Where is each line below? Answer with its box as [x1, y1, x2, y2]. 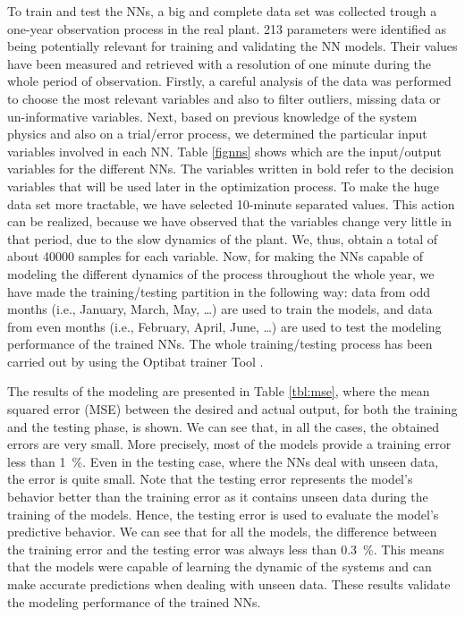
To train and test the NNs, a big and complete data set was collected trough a [7, 2, 437, 20]
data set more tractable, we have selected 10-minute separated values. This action [7, 194, 455, 213]
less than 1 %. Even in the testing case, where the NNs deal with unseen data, [7, 452, 439, 470]
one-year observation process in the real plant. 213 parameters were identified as [7, 19, 447, 38]
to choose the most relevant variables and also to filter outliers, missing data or [7, 89, 441, 107]
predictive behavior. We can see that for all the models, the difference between [7, 522, 437, 541]
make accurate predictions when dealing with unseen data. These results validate [7, 575, 451, 593]
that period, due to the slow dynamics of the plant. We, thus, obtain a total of [7, 229, 437, 248]
